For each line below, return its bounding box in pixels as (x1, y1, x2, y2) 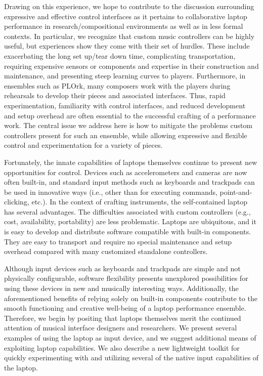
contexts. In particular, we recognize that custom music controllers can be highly (4, 30, 255, 41)
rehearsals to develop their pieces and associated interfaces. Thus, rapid (4, 90, 226, 101)
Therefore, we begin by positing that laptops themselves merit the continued (4, 312, 241, 323)
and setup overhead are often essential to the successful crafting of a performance (4, 110, 256, 120)
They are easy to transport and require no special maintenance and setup (4, 236, 232, 246)
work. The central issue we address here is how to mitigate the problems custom (4, 120, 253, 131)
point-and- (220, 186, 252, 197)
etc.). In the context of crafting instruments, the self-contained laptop (31, 196, 247, 207)
